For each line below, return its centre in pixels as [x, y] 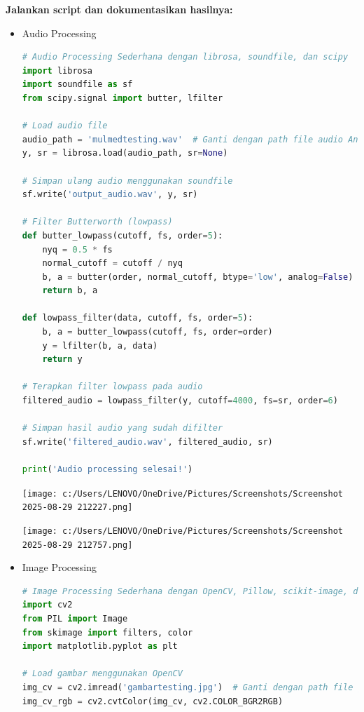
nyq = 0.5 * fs [77, 249]
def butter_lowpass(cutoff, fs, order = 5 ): [122, 235]
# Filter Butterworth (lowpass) [97, 222]
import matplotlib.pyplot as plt [100, 646]
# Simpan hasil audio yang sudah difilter [122, 428]
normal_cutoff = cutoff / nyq [112, 263]
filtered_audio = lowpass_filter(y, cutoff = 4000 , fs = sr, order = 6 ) [180, 401]
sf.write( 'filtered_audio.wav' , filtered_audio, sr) [147, 442]
